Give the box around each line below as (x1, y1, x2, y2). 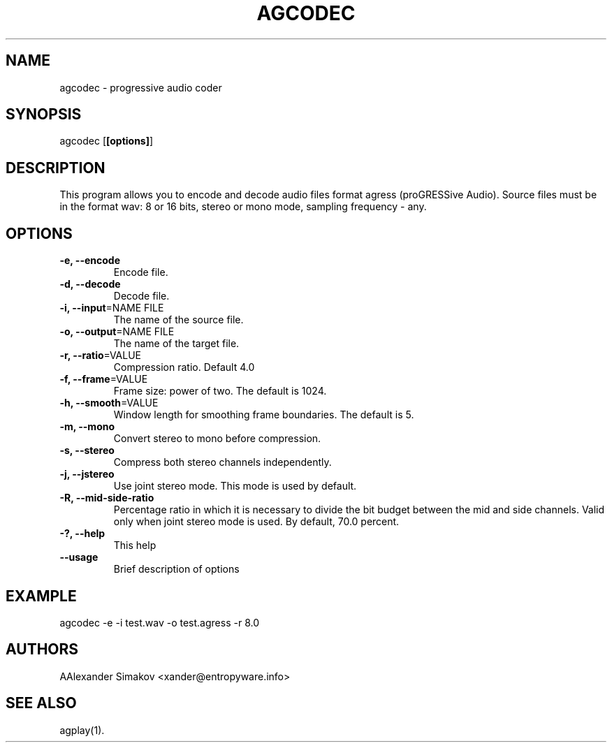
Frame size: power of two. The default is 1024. (113, 385, 327, 397)
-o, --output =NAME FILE (59, 325, 175, 338)
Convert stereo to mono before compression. (113, 432, 321, 445)
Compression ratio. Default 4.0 (113, 361, 255, 374)
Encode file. (113, 266, 168, 279)
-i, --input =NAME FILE (59, 302, 164, 314)
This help (113, 539, 156, 552)
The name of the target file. (113, 337, 240, 350)
